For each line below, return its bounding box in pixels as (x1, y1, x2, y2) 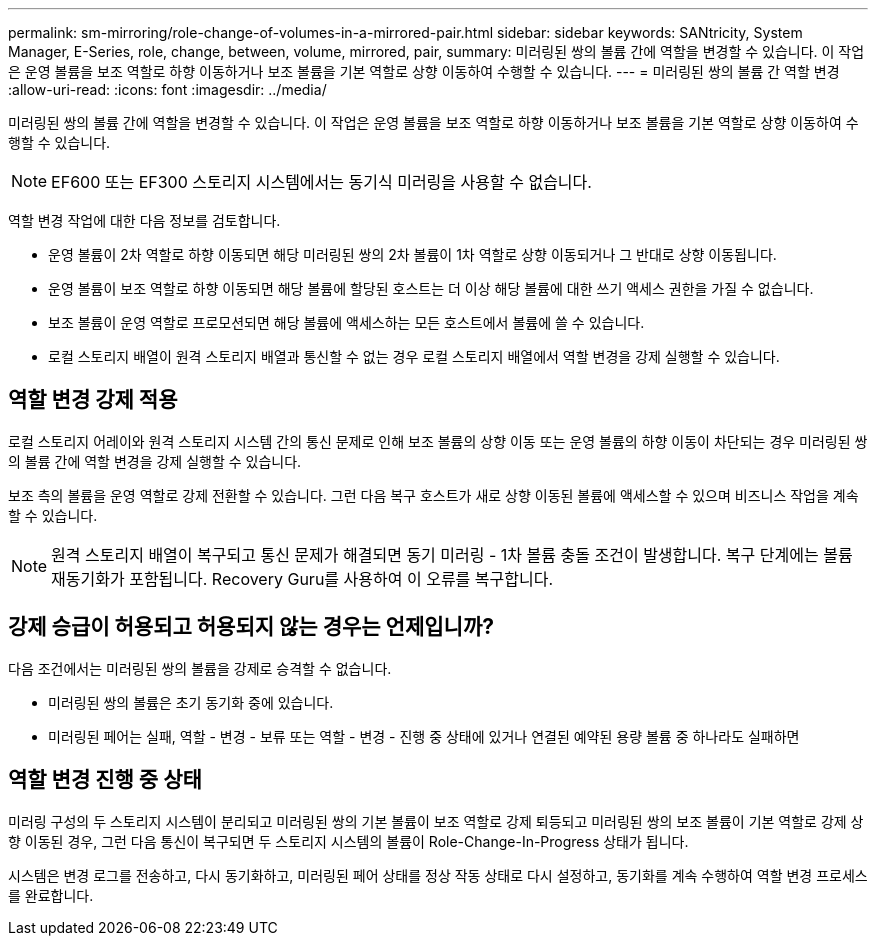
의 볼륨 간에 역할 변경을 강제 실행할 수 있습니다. (8, 452, 302, 470)
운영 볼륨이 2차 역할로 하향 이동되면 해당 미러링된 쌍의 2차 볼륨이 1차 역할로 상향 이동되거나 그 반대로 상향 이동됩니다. (48, 246, 777, 263)
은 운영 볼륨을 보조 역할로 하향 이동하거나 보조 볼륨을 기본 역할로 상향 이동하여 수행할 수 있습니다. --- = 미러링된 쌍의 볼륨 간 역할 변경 (8, 63, 840, 80)
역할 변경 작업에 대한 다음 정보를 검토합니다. (8, 212, 281, 229)
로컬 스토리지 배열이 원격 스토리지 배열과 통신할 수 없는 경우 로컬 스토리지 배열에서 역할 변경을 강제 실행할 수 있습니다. (48, 348, 780, 365)
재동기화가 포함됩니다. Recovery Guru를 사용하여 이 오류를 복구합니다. (51, 568, 554, 589)
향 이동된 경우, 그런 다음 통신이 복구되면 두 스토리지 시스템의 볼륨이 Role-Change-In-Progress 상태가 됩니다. (8, 832, 689, 850)
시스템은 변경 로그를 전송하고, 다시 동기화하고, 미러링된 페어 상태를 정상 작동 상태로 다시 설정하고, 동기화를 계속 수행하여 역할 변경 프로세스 (8, 866, 868, 884)
